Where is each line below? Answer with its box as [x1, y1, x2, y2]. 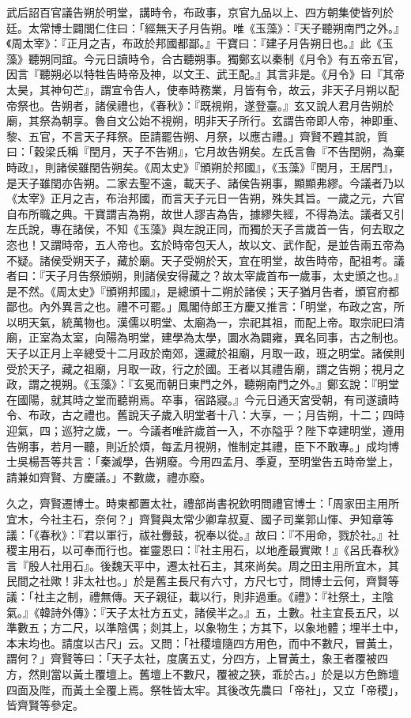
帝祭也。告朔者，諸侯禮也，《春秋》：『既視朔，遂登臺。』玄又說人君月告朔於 [6, 96, 394, 113]
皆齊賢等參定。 [6, 697, 84, 713]
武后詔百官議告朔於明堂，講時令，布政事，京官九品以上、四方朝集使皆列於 [6, 4, 394, 20]
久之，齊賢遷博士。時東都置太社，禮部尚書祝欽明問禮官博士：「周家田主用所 [6, 495, 399, 512]
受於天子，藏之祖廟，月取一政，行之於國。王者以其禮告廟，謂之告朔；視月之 [6, 360, 405, 376]
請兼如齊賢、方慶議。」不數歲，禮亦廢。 [6, 468, 211, 485]
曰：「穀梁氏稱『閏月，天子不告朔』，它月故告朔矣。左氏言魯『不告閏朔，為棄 [6, 143, 405, 160]
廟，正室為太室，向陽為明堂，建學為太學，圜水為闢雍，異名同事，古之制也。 [6, 329, 405, 346]
